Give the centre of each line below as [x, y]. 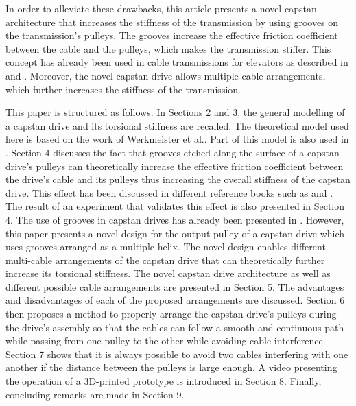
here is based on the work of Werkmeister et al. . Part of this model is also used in [177, 139]
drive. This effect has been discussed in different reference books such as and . [169, 192]
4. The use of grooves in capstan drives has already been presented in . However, [175, 219]
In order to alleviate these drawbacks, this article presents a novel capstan [161, 8]
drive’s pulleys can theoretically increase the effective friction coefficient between [175, 166]
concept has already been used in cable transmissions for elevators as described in [177, 62]
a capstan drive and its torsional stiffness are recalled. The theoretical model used [177, 125]
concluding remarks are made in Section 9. [95, 394]
